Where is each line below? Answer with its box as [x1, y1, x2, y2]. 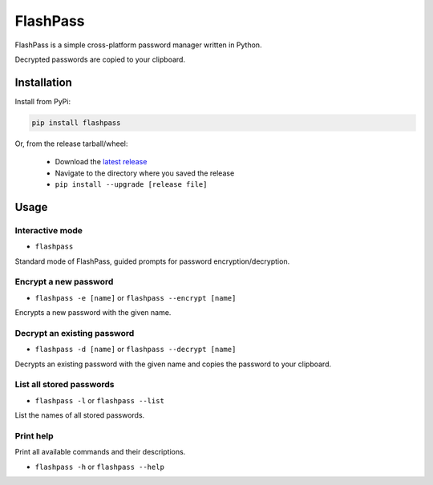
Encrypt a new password [14, 277, 114, 288]
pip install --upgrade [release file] [55, 180, 208, 188]
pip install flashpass [31, 118, 121, 127]
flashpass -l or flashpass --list [34, 395, 164, 405]
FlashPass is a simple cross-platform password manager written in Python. [14, 40, 262, 50]
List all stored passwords [14, 379, 115, 390]
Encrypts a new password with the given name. [14, 308, 172, 317]
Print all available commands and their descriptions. [14, 447, 186, 457]
